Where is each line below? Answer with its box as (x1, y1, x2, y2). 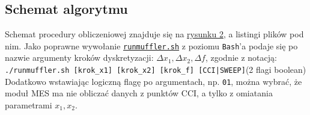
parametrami (5, 98, 52, 111)
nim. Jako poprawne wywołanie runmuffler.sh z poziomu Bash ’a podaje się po (5, 39, 298, 52)
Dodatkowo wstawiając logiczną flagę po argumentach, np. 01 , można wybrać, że (5, 75, 302, 87)
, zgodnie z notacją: (205, 51, 277, 64)
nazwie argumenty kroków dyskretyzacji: (5, 51, 154, 64)
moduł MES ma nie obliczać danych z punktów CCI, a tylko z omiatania (5, 87, 273, 99)
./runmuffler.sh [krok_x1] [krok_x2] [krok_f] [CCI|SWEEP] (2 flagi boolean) (5, 63, 306, 76)
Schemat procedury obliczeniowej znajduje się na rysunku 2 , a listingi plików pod (5, 28, 304, 40)
